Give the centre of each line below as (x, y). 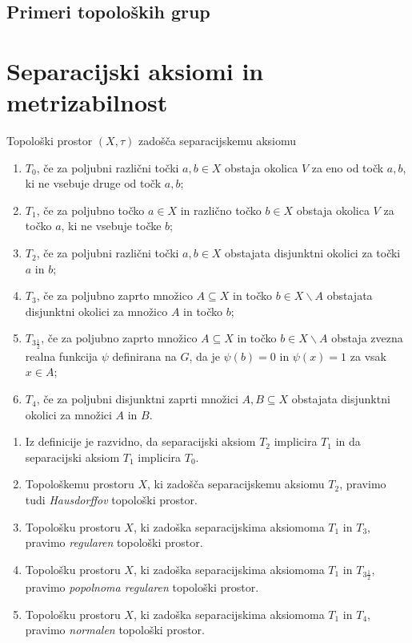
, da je (204, 356)
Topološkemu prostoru (80, 484)
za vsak (368, 356)
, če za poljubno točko (90, 210)
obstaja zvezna (367, 338)
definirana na (144, 356)
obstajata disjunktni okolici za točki (313, 253)
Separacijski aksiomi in (135, 70)
